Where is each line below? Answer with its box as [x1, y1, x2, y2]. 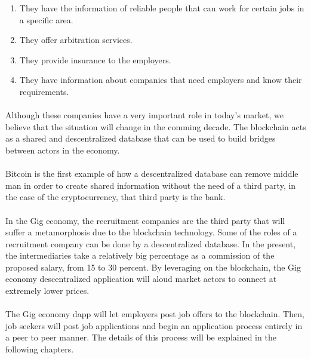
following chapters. [5, 343, 74, 355]
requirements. [19, 85, 69, 97]
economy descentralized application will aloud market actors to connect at [5, 272, 277, 285]
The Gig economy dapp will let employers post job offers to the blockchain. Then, [5, 308, 304, 320]
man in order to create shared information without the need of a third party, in [5, 179, 296, 191]
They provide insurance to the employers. [19, 53, 171, 66]
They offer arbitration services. [19, 33, 133, 46]
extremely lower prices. [5, 284, 90, 297]
